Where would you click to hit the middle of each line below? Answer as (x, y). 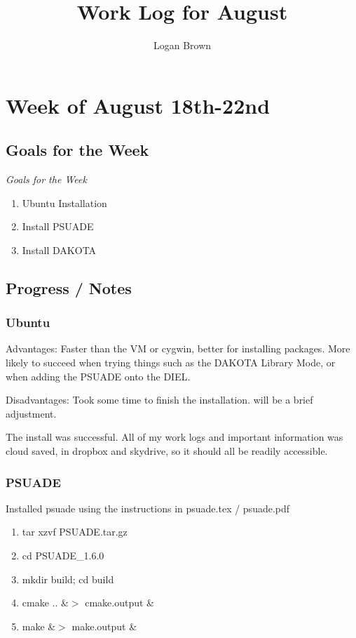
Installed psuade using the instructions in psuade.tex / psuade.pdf (148, 508)
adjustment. (31, 413)
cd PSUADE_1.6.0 (63, 556)
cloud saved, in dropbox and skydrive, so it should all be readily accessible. (167, 451)
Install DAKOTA (59, 250)
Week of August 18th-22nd (138, 105)
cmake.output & (119, 603)
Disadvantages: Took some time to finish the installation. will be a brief (159, 400)
